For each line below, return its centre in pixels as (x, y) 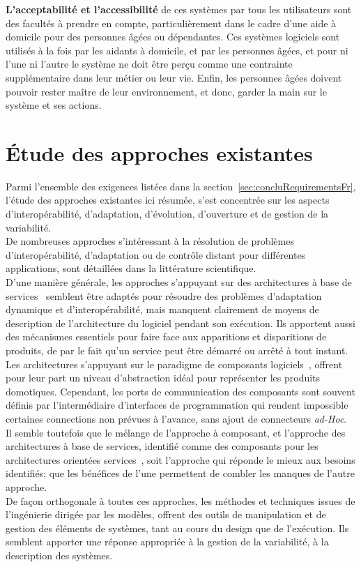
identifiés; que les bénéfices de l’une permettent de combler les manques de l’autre (180, 473)
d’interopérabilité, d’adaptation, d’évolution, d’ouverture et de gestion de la (167, 214)
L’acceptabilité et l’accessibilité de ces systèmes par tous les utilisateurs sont (179, 9)
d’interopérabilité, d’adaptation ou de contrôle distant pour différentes (156, 254)
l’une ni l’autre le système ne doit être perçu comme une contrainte (149, 64)
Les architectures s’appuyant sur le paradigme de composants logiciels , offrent (174, 364)
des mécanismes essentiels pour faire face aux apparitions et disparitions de (166, 337)
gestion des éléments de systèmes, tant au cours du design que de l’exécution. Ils (177, 528)
